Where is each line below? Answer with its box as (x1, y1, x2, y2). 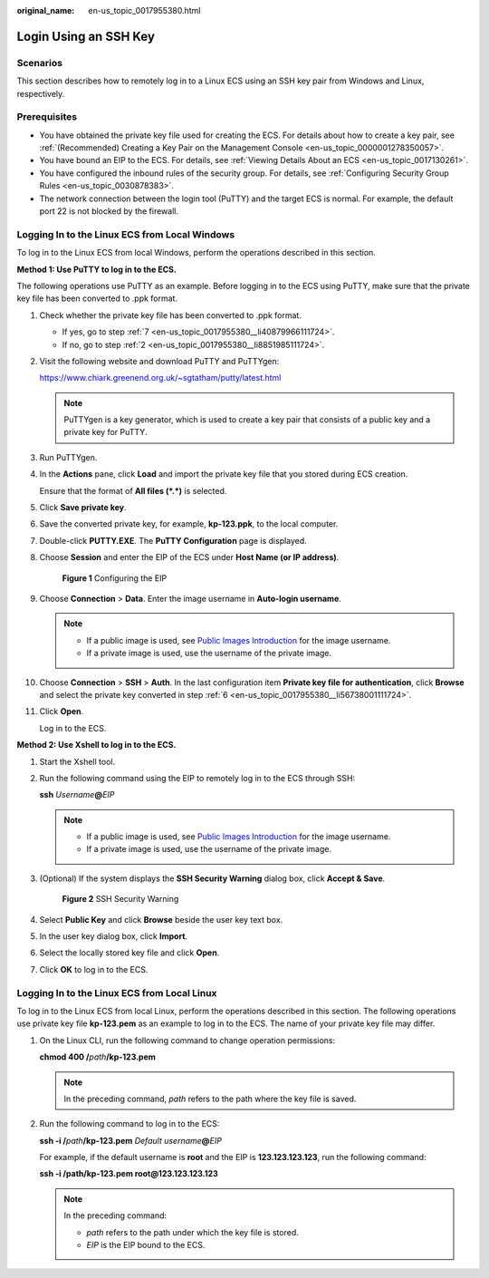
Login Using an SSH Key (16, 28, 156, 44)
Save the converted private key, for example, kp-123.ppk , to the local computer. (39, 518, 339, 529)
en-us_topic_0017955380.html (88, 5, 201, 15)
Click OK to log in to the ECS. (39, 963, 149, 974)
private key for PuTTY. (63, 427, 148, 438)
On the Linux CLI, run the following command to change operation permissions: (39, 1034, 336, 1046)
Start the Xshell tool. (39, 756, 116, 767)
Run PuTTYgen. (39, 451, 98, 462)
